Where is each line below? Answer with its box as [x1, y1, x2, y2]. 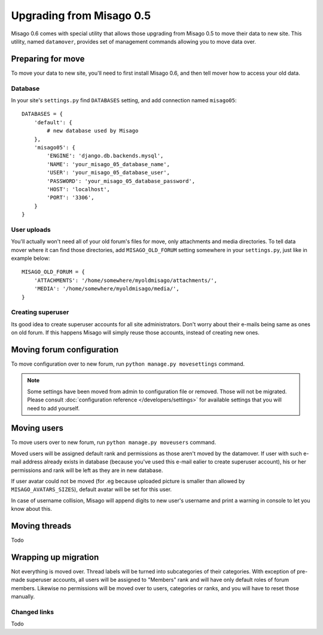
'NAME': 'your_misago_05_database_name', [47, 161, 170, 167]
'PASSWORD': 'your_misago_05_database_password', [47, 177, 196, 185]
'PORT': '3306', [47, 194, 95, 201]
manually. [11, 593, 35, 600]
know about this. [11, 505, 52, 513]
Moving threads [11, 521, 72, 531]
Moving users [11, 423, 64, 433]
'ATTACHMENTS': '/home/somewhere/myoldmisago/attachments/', [33, 277, 218, 284]
